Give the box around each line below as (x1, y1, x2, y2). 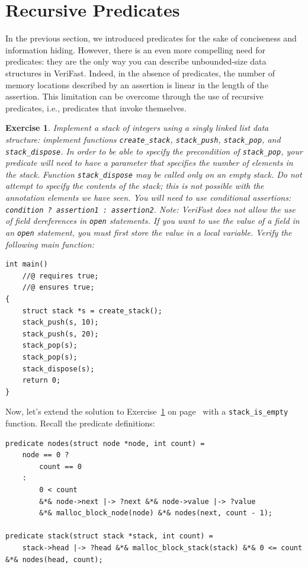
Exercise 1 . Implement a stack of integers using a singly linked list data (5, 121, 269, 134)
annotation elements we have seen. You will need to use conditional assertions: (5, 191, 291, 204)
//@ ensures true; (22, 283, 95, 292)
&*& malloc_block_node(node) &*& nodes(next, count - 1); (39, 509, 273, 518)
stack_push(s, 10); (22, 318, 99, 327)
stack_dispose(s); (22, 364, 95, 373)
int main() (5, 260, 48, 269)
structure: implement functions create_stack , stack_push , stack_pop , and (5, 133, 281, 145)
